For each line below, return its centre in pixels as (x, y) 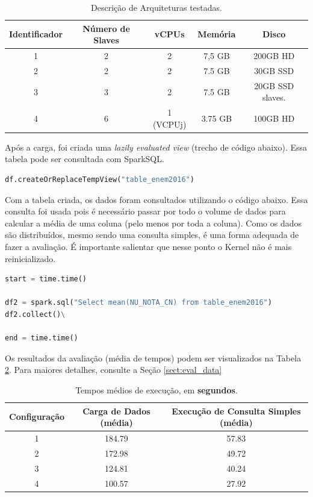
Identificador (36, 34)
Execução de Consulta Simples (236, 411)
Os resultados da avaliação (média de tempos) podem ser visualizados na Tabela (153, 358)
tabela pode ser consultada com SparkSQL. (85, 159)
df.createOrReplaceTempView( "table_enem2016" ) (100, 180)
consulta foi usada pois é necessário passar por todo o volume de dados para (145, 211)
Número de (106, 28)
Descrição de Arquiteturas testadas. (156, 7)
